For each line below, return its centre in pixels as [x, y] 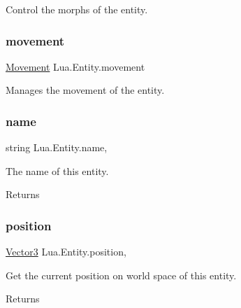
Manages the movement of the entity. [85, 90]
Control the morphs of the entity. [77, 9]
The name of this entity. [57, 170]
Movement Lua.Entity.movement [75, 66]
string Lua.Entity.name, [57, 147]
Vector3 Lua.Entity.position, [66, 252]
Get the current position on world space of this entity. [121, 275]
